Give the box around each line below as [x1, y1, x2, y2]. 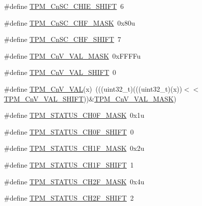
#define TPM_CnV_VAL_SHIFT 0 [4, 67, 116, 77]
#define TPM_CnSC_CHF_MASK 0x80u [4, 17, 135, 28]
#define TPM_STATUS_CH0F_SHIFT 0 [4, 126, 134, 137]
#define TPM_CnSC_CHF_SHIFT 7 [4, 34, 121, 44]
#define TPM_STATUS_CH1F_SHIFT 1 [4, 159, 134, 170]
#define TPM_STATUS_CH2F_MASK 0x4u [4, 176, 144, 186]
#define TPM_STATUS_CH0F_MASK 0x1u [4, 110, 144, 120]
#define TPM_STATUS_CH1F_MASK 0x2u [4, 143, 144, 153]
